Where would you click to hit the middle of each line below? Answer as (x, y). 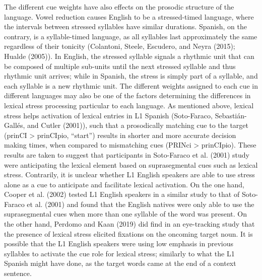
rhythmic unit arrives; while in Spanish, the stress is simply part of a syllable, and (131, 76)
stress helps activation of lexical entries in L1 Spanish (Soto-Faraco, (108, 115)
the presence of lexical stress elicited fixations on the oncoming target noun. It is (128, 233)
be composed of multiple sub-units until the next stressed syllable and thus (120, 66)
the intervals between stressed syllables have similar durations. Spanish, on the (125, 26)
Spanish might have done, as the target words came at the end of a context (120, 263)
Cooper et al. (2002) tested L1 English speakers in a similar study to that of (122, 194)
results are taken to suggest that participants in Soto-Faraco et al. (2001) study (127, 154)
